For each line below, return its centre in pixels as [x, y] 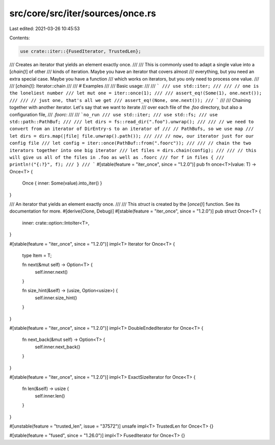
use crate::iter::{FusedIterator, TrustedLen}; [80, 51]
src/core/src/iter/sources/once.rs [83, 13]
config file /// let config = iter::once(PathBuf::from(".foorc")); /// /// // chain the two [130, 143]
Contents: [20, 38]
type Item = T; [37, 255]
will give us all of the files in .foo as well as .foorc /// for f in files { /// [117, 157]
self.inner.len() [50, 396]
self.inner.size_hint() [56, 298]
